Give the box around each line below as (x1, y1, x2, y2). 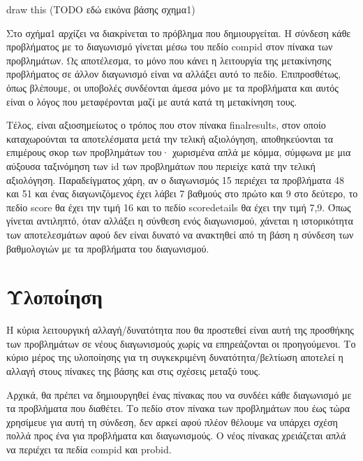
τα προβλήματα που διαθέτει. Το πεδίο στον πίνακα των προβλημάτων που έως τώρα (6, 401, 350, 416)
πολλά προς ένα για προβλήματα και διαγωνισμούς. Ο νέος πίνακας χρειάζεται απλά (6, 428, 346, 443)
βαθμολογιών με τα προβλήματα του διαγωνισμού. (6, 241, 209, 255)
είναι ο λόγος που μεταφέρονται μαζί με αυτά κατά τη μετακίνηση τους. (6, 94, 297, 108)
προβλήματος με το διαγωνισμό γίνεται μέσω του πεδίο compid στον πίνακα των (6, 39, 333, 54)
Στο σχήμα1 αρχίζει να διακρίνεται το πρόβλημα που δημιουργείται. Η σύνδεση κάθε (6, 25, 351, 40)
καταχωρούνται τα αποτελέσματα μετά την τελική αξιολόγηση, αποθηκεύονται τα (6, 131, 334, 146)
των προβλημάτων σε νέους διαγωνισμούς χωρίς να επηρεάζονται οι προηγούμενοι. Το (6, 336, 356, 350)
